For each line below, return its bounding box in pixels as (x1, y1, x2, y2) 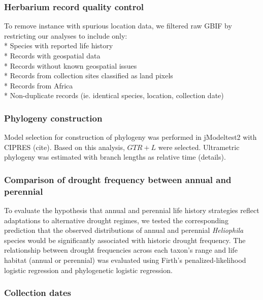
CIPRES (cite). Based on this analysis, (4, 141, 125, 152)
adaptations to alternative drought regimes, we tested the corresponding (4, 215, 228, 225)
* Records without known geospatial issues (4, 60, 137, 71)
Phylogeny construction (4, 111, 103, 124)
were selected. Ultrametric (158, 141, 240, 152)
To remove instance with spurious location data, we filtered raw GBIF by (4, 20, 232, 31)
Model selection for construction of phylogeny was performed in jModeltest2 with (4, 132, 257, 142)
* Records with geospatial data (4, 50, 101, 61)
